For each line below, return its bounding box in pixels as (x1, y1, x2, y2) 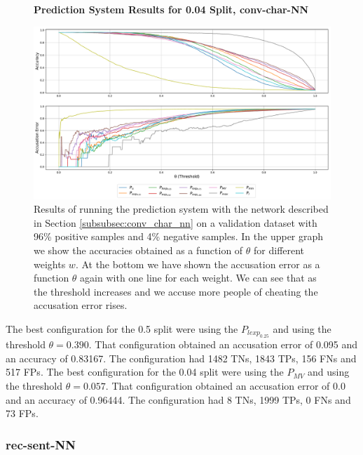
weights (34, 256, 66, 271)
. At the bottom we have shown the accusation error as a (75, 256, 320, 271)
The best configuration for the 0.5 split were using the (6, 321, 238, 336)
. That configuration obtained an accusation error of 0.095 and (88, 337, 358, 352)
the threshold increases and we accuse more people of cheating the (34, 284, 318, 298)
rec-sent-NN (6, 435, 76, 453)
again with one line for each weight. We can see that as (80, 270, 317, 285)
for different (254, 242, 305, 257)
